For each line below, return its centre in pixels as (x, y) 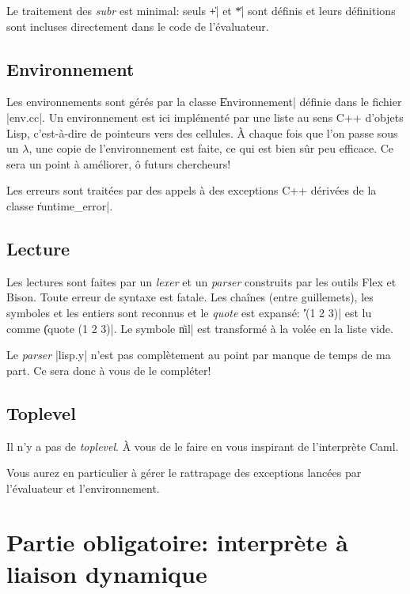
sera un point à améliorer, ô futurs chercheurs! (119, 163)
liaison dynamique (107, 573)
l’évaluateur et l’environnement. (83, 488)
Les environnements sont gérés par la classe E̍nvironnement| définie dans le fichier (204, 102)
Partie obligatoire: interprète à (177, 542)
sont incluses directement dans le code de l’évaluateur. (138, 26)
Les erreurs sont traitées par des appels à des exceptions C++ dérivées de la (192, 190)
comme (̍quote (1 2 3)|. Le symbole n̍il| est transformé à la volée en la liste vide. (200, 328)
